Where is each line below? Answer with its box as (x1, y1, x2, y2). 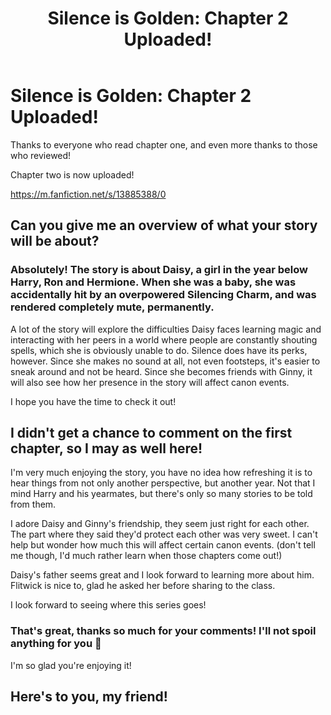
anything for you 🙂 (10, 637, 102, 651)
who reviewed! (10, 149, 72, 161)
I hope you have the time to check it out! (10, 395, 177, 407)
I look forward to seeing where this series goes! (10, 599, 207, 611)
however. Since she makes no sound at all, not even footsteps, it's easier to (10, 355, 321, 367)
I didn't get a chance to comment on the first (10, 425, 293, 442)
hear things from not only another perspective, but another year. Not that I (10, 477, 316, 489)
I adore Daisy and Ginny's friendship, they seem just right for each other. (10, 518, 310, 530)
